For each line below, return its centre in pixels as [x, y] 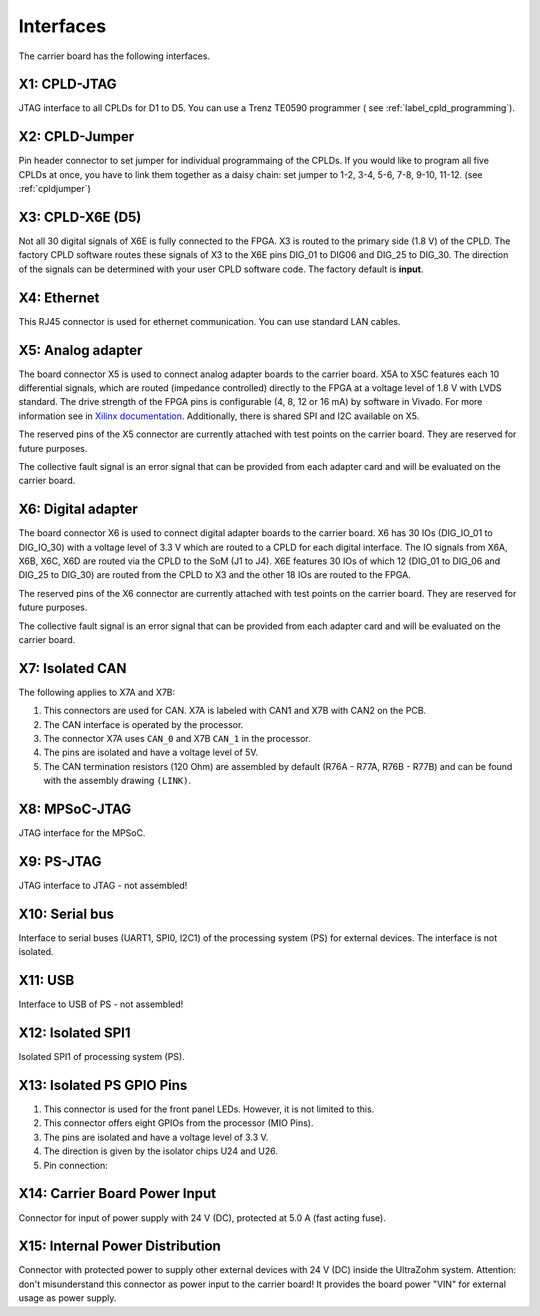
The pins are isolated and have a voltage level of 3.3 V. [156, 1137]
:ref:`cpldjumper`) [55, 189]
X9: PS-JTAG [60, 861]
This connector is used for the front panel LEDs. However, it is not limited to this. [209, 1109]
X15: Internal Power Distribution [120, 1246]
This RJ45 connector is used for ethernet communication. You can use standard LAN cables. [209, 321]
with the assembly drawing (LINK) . [117, 781]
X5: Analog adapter [80, 350]
